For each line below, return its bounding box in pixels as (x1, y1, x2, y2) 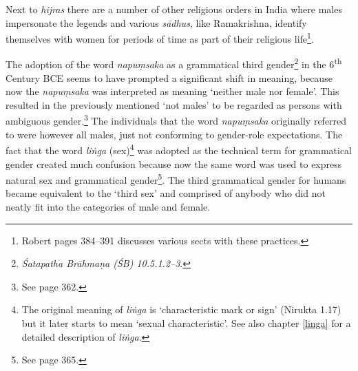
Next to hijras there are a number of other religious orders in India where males (6, 2, 342, 16)
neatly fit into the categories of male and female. (6, 200, 211, 213)
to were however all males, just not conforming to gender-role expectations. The (6, 127, 343, 141)
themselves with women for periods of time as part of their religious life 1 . (6, 30, 314, 45)
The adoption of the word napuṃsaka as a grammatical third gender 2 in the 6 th (6, 55, 342, 72)
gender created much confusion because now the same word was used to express (6, 156, 342, 171)
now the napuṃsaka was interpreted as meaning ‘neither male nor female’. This (6, 84, 339, 98)
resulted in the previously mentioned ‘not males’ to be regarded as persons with (6, 97, 342, 112)
